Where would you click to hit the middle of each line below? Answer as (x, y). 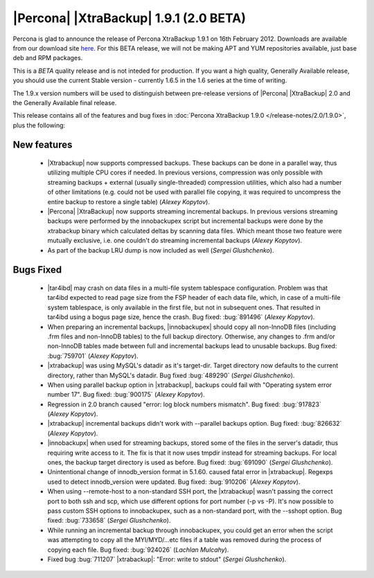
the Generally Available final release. (65, 102)
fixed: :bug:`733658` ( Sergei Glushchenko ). (109, 521)
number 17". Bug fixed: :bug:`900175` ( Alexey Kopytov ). (126, 395)
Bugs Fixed (37, 270)
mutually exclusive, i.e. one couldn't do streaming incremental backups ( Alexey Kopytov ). (175, 241)
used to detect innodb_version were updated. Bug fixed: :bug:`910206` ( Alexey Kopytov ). (174, 482)
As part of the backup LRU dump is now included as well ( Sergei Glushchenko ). (161, 250)
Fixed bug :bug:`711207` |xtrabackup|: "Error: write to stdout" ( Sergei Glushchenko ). (167, 559)
